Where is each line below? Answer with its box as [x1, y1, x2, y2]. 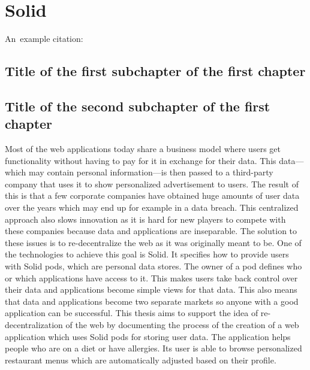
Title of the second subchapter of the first [5, 96, 270, 115]
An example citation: [5, 32, 83, 45]
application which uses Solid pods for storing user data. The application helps [5, 330, 291, 342]
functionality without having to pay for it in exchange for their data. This [5, 154, 276, 166]
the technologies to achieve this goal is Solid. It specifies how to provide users [5, 248, 289, 260]
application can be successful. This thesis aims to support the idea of [5, 307, 258, 319]
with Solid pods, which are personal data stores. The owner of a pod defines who [5, 260, 302, 272]
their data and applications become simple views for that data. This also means [5, 283, 297, 296]
